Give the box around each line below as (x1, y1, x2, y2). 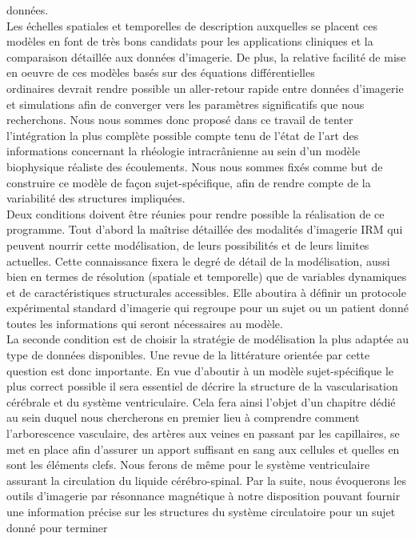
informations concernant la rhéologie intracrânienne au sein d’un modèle (6, 142, 361, 159)
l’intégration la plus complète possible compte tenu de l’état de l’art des (6, 126, 359, 143)
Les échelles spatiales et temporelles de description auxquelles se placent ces (6, 17, 378, 34)
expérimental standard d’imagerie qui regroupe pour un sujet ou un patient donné (6, 299, 409, 316)
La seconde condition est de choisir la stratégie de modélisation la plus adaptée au (6, 331, 409, 347)
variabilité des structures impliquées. (6, 190, 186, 206)
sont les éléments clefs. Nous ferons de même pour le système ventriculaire (6, 456, 370, 473)
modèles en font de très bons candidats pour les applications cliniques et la (6, 33, 373, 50)
